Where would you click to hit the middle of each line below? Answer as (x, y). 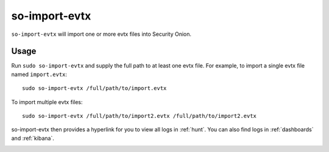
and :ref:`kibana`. (33, 138)
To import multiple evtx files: (47, 102)
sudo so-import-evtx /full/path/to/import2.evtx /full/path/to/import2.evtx (140, 116)
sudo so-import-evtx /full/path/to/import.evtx (94, 88)
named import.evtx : (39, 74)
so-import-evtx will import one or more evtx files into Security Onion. (101, 34)
